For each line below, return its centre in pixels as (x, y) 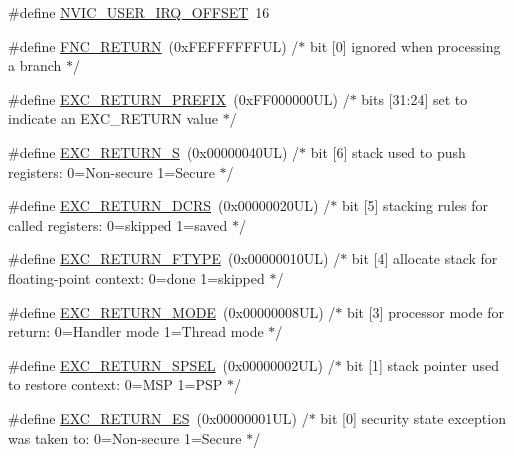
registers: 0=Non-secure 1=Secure (111, 171)
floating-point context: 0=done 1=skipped (136, 277)
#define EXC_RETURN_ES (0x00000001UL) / (158, 417)
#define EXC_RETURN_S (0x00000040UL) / (154, 151)
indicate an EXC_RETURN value (113, 118)
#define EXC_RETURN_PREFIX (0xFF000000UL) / (179, 98)
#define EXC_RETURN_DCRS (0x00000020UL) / (169, 205)
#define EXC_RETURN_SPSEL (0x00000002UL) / (171, 364)
